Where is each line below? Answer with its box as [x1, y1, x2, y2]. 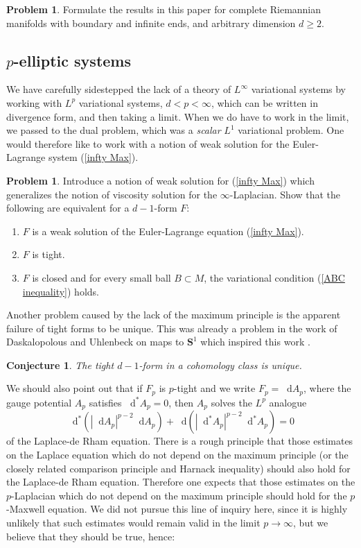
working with [6, 95, 62, 110]
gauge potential [6, 395, 72, 409]
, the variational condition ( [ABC [204, 270, 345, 284]
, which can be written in [211, 95, 318, 110]
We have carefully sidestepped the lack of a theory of [6, 82, 231, 96]
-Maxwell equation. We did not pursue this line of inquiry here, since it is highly [6, 502, 348, 516]
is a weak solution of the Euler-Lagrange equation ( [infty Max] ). [32, 223, 304, 238]
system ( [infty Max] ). [48, 150, 139, 164]
